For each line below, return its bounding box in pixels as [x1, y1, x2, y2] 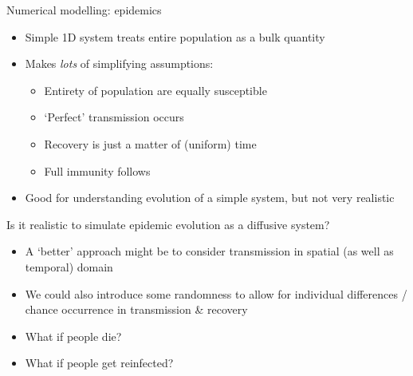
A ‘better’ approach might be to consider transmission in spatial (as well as [25, 243, 394, 259]
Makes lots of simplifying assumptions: [25, 55, 214, 72]
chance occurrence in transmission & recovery [25, 301, 248, 318]
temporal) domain [25, 258, 113, 275]
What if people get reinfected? [25, 354, 174, 371]
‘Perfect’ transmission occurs [44, 109, 184, 125]
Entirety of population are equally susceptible [44, 81, 267, 98]
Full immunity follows [44, 162, 151, 179]
